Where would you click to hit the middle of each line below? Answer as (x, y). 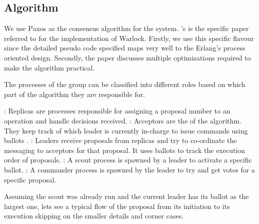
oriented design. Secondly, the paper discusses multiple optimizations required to (127, 57)
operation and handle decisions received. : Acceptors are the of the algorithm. (123, 120)
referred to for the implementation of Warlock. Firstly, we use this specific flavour (129, 38)
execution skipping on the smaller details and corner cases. (94, 216)
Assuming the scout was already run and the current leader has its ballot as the (126, 196)
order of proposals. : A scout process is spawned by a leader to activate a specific (128, 160)
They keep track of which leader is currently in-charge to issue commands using (126, 130)
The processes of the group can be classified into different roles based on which (125, 84)
